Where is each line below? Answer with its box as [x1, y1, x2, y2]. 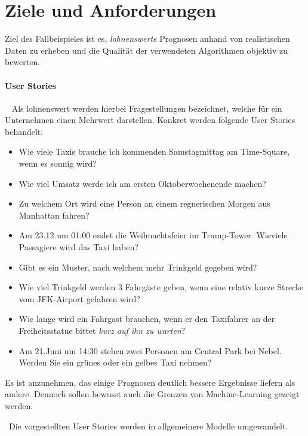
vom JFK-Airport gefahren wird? [19, 292, 140, 305]
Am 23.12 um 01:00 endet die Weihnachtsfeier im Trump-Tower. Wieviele [19, 229, 288, 241]
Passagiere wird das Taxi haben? [19, 241, 138, 253]
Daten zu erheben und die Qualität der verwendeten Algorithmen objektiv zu [5, 44, 288, 56]
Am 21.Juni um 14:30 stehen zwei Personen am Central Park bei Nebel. [19, 344, 282, 357]
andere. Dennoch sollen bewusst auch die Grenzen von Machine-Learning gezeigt [5, 388, 300, 400]
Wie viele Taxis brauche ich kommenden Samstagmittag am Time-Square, [19, 145, 290, 158]
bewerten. [5, 56, 41, 68]
